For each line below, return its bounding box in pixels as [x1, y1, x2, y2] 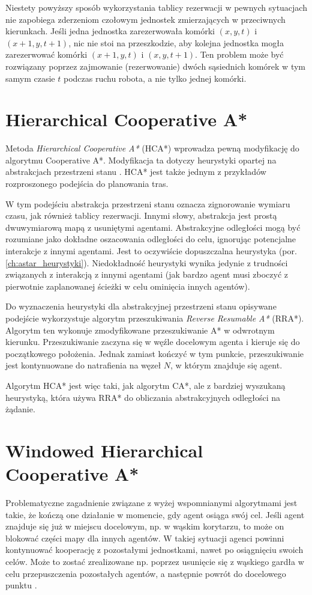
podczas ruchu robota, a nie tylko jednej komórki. [63, 72, 247, 84]
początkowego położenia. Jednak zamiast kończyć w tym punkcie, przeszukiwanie [5, 347, 304, 359]
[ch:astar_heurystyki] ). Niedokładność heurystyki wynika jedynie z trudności [5, 256, 288, 269]
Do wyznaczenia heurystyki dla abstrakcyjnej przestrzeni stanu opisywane [5, 300, 277, 313]
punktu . [5, 579, 37, 591]
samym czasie [5, 72, 55, 84]
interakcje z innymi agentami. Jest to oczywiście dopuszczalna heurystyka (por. [5, 245, 297, 257]
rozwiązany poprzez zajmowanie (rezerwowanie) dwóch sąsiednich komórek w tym [5, 59, 305, 72]
